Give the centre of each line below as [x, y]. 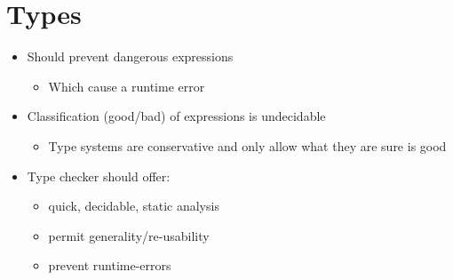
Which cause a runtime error [127, 86]
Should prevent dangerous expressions [130, 56]
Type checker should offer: [99, 176]
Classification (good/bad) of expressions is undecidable [176, 116]
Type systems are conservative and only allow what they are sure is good [247, 145]
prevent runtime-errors [110, 265]
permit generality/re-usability [129, 235]
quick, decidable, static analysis [134, 206]
